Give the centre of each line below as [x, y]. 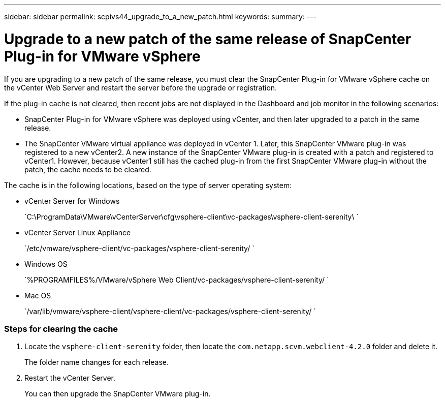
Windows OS [46, 264]
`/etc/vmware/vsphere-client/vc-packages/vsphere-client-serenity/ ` [139, 248]
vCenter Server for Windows [72, 201]
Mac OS [38, 295]
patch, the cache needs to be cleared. [88, 169]
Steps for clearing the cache [61, 329]
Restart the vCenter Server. [70, 378]
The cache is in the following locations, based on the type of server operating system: [148, 185]
